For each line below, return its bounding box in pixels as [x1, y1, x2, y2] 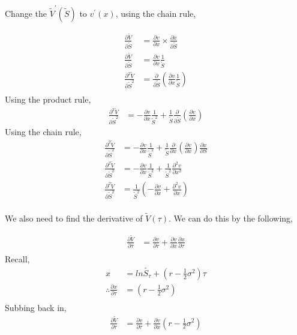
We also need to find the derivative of [5, 211, 143, 224]
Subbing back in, [5, 301, 67, 313]
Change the [5, 7, 47, 19]
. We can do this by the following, [169, 211, 293, 224]
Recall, [5, 252, 30, 265]
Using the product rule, [5, 93, 91, 106]
